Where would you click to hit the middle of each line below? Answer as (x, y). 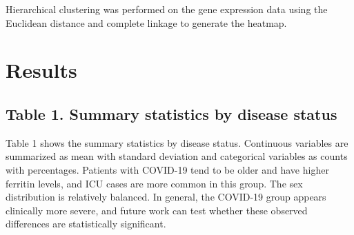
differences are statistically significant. (86, 224)
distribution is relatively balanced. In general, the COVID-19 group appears (166, 197)
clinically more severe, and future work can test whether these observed (157, 210)
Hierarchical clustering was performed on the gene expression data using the (167, 9)
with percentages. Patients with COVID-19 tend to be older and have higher (167, 169)
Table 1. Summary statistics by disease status (171, 113)
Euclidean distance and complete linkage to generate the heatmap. (146, 22)
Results (41, 70)
